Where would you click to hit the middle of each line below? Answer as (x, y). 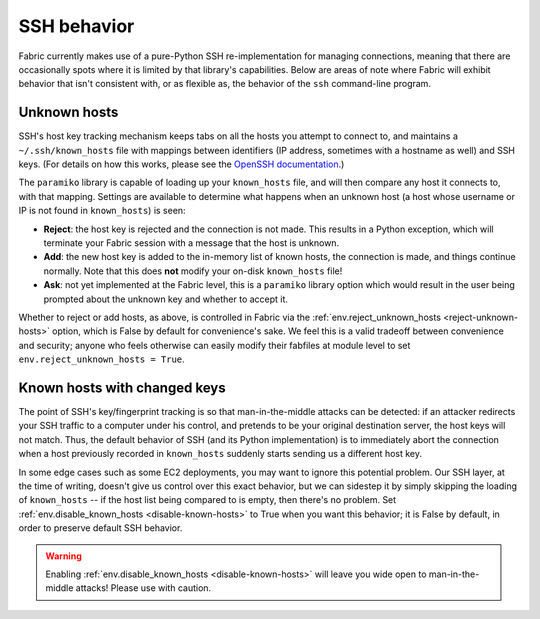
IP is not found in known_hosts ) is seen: (102, 211)
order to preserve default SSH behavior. (100, 528)
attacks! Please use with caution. (143, 588)
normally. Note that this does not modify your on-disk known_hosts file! (193, 271)
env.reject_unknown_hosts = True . (101, 359)
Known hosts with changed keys (122, 387)
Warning (63, 556)
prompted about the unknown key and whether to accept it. (166, 299)
